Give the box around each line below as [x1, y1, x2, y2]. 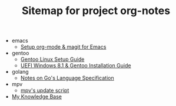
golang [11, 69, 29, 76]
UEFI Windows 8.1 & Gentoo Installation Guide [20, 62, 131, 69]
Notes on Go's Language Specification [20, 74, 115, 81]
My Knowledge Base [11, 93, 62, 100]
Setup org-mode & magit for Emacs [20, 43, 107, 50]
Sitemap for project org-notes [21, 4, 171, 18]
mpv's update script [20, 87, 69, 94]
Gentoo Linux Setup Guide [20, 56, 85, 63]
